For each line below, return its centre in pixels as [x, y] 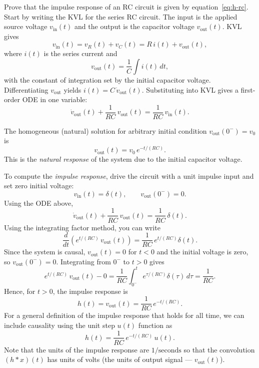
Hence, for [20, 291]
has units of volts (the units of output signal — [120, 359]
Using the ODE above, [39, 203]
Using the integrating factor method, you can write [82, 227]
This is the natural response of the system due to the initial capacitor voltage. [123, 159]
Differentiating [26, 89]
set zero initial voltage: [39, 186]
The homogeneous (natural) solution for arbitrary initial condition [105, 130]
